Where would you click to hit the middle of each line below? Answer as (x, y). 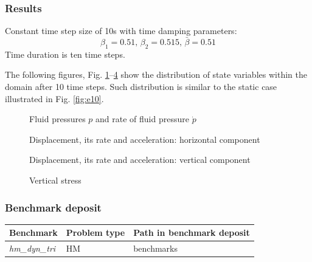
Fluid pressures (57, 119)
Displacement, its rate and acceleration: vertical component (140, 160)
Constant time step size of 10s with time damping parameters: (121, 31)
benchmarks (155, 248)
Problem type (95, 233)
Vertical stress (55, 180)
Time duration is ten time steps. (65, 54)
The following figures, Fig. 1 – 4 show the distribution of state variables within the (156, 74)
